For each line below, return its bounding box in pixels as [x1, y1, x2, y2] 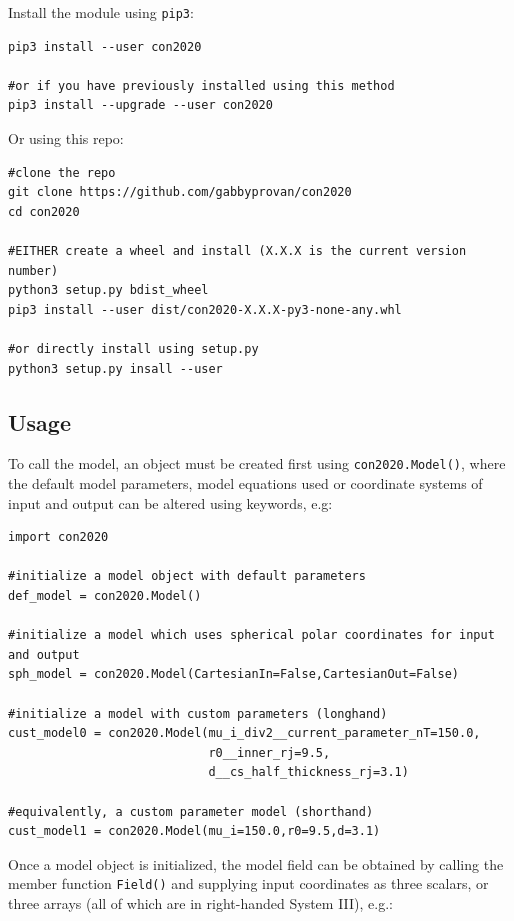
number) [8, 263, 59, 278]
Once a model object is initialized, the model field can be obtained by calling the [8, 853, 504, 874]
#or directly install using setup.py [8, 341, 259, 356]
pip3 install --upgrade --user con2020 [8, 98, 273, 113]
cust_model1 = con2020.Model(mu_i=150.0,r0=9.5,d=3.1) [8, 824, 381, 839]
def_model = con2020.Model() [8, 588, 202, 603]
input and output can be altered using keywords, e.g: [8, 492, 333, 513]
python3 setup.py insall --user [8, 361, 223, 376]
